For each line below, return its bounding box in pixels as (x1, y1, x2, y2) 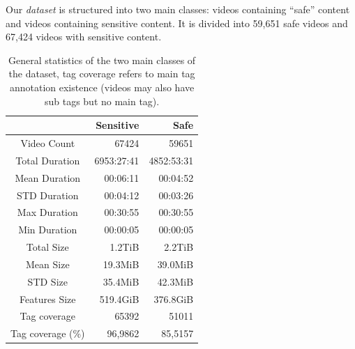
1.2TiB (109, 240, 139, 254)
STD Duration (17, 187, 79, 202)
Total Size (26, 240, 69, 254)
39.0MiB (157, 256, 194, 271)
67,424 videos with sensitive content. (6, 29, 162, 44)
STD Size (27, 274, 68, 288)
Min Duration (18, 222, 77, 237)
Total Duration (15, 153, 80, 167)
